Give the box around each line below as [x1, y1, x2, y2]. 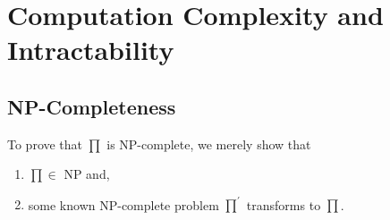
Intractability [7, 31, 174, 68]
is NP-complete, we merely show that [106, 134, 311, 153]
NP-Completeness [7, 92, 176, 120]
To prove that [7, 134, 83, 153]
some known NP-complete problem [28, 195, 219, 214]
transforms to [246, 195, 321, 214]
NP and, [64, 165, 110, 183]
